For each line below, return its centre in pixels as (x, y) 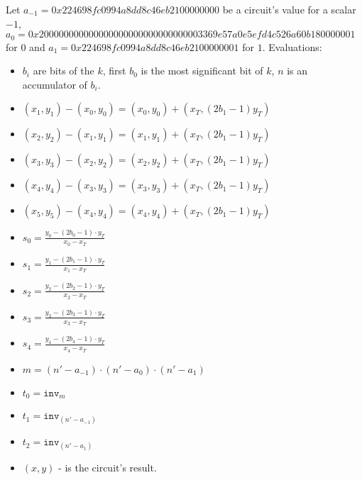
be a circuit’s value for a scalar (289, 9)
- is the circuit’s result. (108, 468)
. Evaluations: (292, 46)
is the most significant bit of (202, 71)
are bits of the (64, 71)
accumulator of (55, 84)
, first (114, 71)
